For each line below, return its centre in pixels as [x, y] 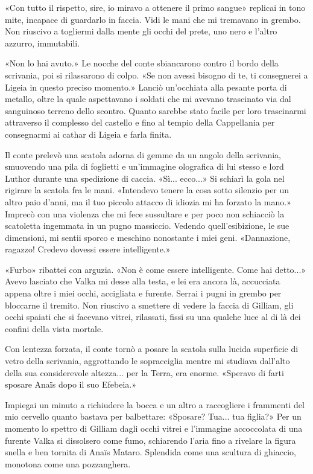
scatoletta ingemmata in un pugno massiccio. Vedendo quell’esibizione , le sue [147, 226]
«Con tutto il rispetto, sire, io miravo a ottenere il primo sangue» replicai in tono [155, 7]
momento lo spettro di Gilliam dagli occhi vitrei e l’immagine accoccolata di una [154, 428]
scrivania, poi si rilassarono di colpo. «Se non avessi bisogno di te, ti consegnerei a [156, 75]
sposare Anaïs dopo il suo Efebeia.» [71, 384]
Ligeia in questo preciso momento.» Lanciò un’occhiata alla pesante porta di [146, 87]
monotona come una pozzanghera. [68, 463]
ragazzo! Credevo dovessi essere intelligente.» [88, 249]
